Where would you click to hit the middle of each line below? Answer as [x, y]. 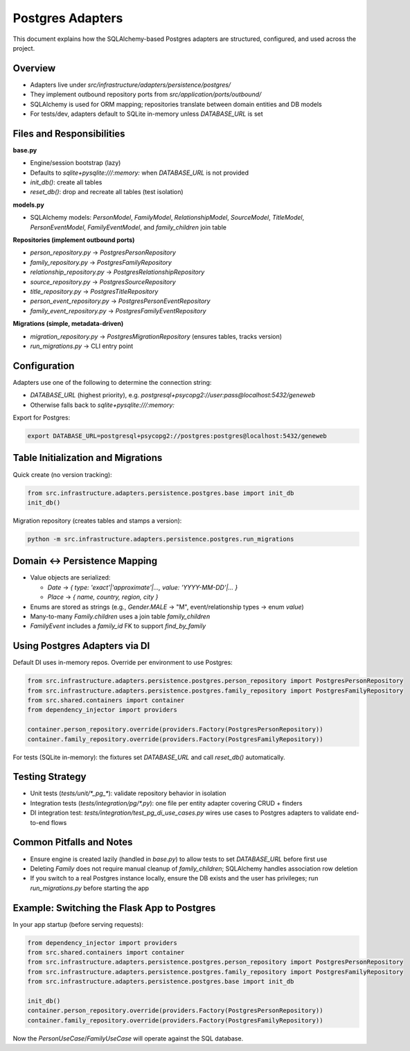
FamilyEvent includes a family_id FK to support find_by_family [118, 626]
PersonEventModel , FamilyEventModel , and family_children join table [128, 227]
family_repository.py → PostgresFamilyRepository [101, 262]
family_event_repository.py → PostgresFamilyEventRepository [118, 311]
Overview [34, 68]
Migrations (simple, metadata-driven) [68, 324]
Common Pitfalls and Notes [73, 842]
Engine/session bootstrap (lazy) [75, 163]
